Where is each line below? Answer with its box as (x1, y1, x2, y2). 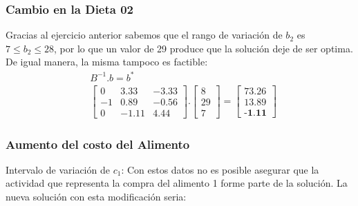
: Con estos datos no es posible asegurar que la (121, 162, 319, 176)
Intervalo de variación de (6, 162, 110, 176)
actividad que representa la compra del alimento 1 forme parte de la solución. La (6, 176, 348, 190)
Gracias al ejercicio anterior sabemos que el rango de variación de (6, 28, 283, 42)
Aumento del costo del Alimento (6, 135, 190, 152)
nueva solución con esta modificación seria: (6, 189, 187, 204)
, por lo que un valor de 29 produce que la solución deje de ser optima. (54, 41, 353, 55)
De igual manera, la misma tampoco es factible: (6, 54, 208, 69)
